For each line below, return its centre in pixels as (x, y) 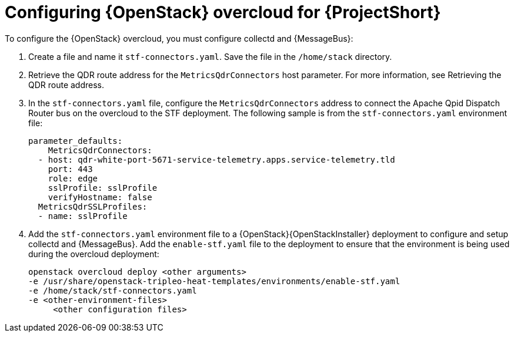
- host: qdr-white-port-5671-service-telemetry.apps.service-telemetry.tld (216, 159)
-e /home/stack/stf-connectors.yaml (113, 290)
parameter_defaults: (76, 141)
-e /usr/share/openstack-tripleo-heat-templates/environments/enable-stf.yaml (214, 281)
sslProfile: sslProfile (103, 188)
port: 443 (70, 169)
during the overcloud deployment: (94, 254)
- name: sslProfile (83, 216)
